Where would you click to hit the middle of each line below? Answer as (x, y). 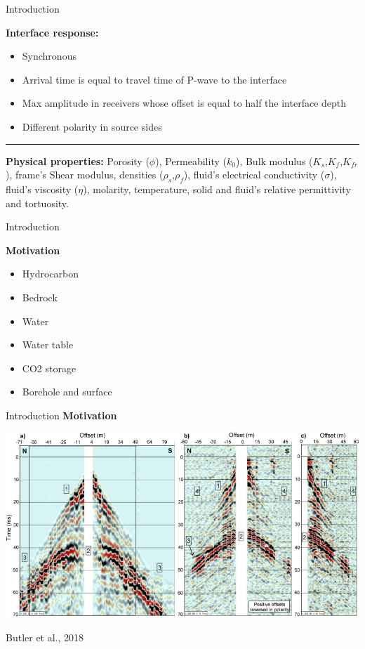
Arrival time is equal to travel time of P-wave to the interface (154, 79)
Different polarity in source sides (92, 126)
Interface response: (52, 32)
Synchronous (49, 56)
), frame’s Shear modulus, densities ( (85, 175)
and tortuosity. (37, 203)
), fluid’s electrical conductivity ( (254, 175)
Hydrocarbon (51, 274)
